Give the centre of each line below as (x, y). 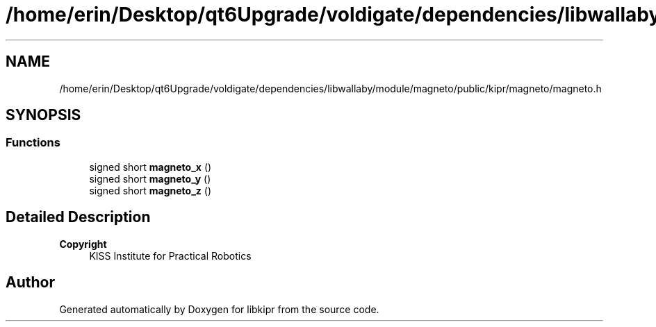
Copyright (83, 244)
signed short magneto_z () (150, 190)
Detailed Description (78, 217)
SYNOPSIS (43, 115)
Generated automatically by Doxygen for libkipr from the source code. (219, 309)
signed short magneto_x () (150, 167)
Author (30, 283)
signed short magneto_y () (150, 178)
